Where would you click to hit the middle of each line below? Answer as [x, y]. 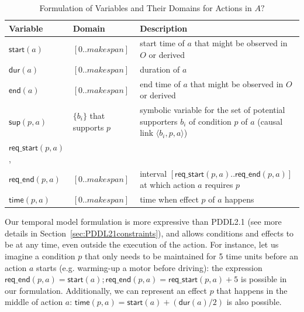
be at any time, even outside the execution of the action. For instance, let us [142, 244]
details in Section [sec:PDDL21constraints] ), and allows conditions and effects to [149, 233]
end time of [160, 83]
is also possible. [254, 302]
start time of [162, 43]
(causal [270, 121]
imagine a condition [40, 256]
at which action [167, 185]
